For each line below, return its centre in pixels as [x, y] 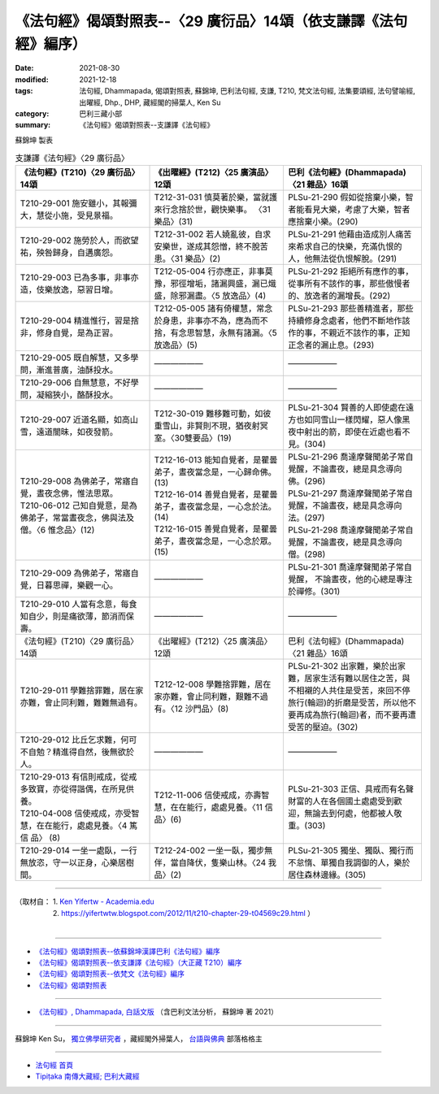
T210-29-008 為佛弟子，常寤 [75, 481]
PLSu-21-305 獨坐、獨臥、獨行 [347, 851]
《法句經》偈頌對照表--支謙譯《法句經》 [147, 125]
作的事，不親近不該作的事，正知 [349, 333]
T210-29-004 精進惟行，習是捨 [80, 321]
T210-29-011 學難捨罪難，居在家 [82, 691]
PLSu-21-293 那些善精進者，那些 [351, 309]
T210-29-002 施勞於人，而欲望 [79, 241]
